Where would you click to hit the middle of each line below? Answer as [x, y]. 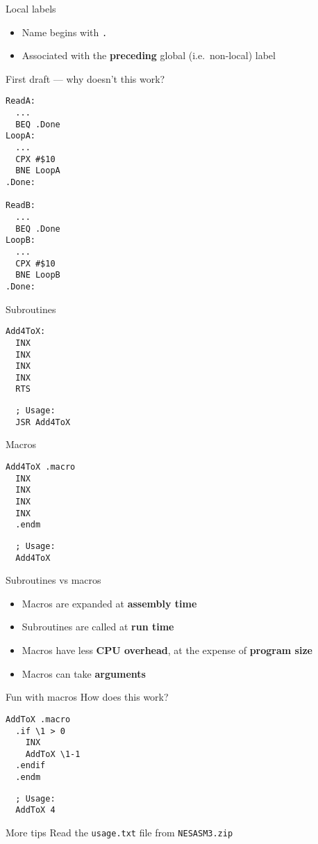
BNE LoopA [38, 171]
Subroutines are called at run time [98, 627]
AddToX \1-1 [53, 754]
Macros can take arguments [84, 673]
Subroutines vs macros [53, 580]
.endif [31, 766]
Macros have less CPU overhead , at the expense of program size [167, 650]
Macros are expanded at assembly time [109, 603]
